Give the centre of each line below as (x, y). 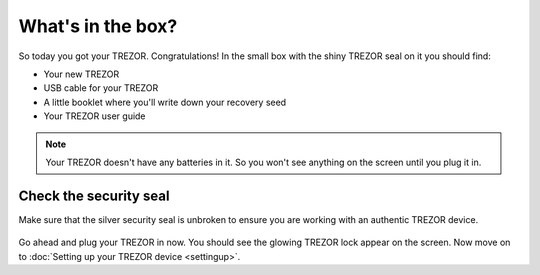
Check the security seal (94, 195)
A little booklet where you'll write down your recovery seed (165, 102)
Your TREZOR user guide (94, 116)
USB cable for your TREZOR (101, 88)
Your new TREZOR (81, 74)
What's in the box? (98, 26)
